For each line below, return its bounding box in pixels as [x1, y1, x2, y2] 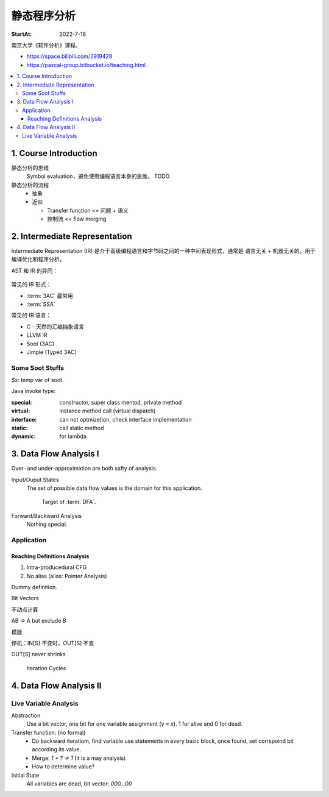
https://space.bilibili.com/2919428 [26, 52, 113, 60]
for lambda [59, 433, 87, 440]
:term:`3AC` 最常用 [26, 292, 73, 299]
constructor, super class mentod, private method [59, 398, 182, 406]
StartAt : [11, 30, 32, 38]
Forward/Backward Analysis [11, 512, 82, 519]
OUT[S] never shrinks [11, 651, 66, 658]
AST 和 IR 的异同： [11, 267, 58, 274]
